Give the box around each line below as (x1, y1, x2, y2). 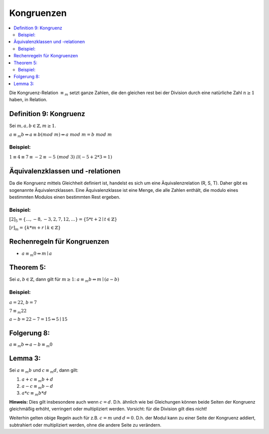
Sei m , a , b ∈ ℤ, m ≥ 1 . (9, 123, 56, 129)
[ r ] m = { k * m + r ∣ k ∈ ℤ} (9, 225, 61, 232)
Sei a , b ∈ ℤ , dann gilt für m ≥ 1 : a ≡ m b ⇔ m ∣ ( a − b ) (9, 277, 120, 284)
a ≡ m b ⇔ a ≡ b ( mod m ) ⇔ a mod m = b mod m (9, 132, 112, 139)
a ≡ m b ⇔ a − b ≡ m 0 (9, 341, 53, 348)
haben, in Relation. (9, 97, 47, 103)
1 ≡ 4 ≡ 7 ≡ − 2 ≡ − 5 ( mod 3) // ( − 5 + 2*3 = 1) (9, 154, 112, 160)
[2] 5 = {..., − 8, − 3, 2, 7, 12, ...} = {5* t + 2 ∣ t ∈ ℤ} (9, 217, 118, 223)
